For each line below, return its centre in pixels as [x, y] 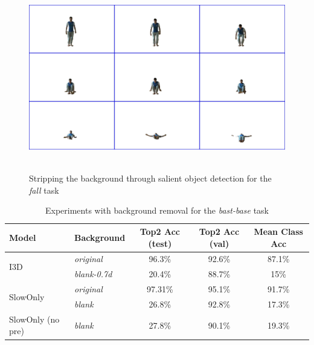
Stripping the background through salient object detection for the [150, 178]
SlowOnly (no [34, 319]
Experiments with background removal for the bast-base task [157, 210]
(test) [160, 243]
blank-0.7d [93, 274]
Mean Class [278, 232]
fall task [44, 190]
